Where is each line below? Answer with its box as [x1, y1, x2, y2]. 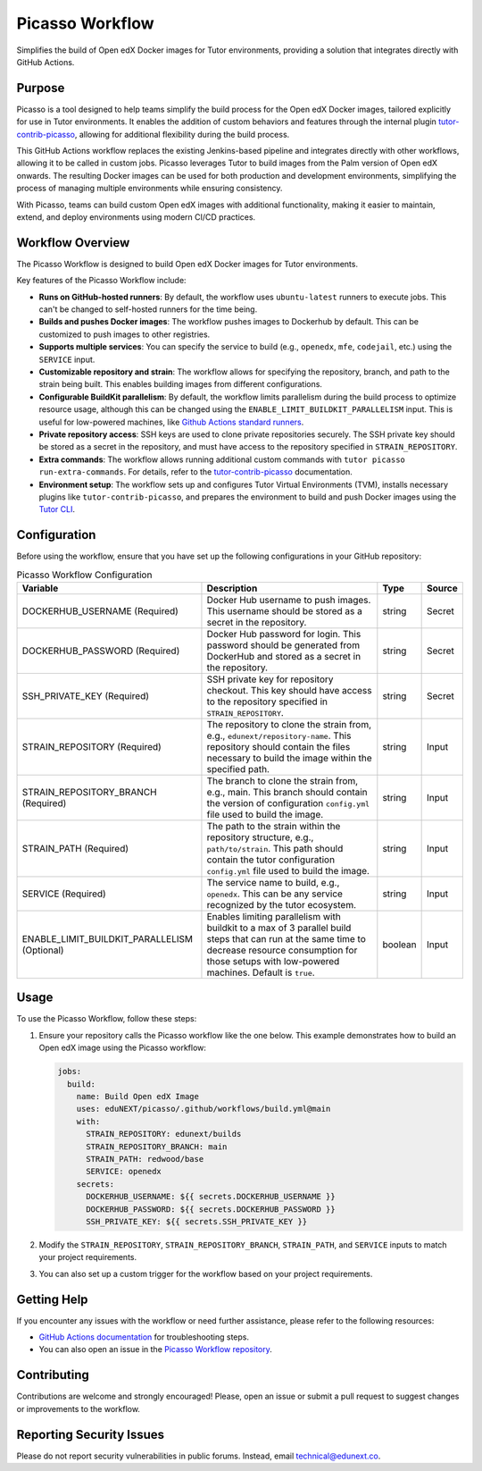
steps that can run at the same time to [206, 932, 366, 945]
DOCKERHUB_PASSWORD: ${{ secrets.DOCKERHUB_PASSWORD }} [86, 1204, 336, 1215]
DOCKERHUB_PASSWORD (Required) [21, 644, 180, 657]
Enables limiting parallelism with [206, 910, 341, 922]
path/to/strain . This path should [206, 842, 344, 854]
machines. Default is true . [206, 966, 316, 979]
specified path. [206, 762, 270, 775]
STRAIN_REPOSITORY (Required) [21, 740, 162, 752]
